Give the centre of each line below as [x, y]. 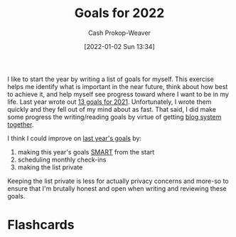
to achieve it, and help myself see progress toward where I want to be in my [118, 94]
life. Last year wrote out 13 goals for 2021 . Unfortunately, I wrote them [109, 102]
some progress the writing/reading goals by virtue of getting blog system [114, 117]
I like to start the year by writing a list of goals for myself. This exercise [111, 79]
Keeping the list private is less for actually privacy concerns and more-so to [118, 181]
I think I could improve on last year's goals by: [75, 138]
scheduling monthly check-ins [62, 159]
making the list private [50, 167]
